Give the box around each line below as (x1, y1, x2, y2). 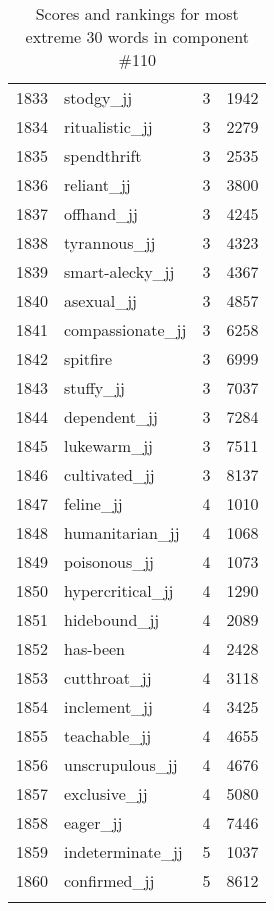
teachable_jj (64, 724, 152, 747)
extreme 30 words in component (25, 25, 249, 48)
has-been (64, 637, 125, 660)
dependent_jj (64, 405, 158, 428)
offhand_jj (64, 202, 138, 225)
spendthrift (64, 144, 142, 167)
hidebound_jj (64, 608, 160, 631)
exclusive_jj (64, 782, 148, 805)
